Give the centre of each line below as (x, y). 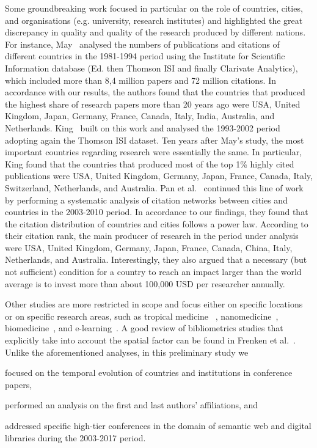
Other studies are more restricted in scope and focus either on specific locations (154, 304)
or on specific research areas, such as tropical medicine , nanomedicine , (142, 316)
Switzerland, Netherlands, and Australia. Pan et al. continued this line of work (154, 187)
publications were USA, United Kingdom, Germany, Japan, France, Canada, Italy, (159, 176)
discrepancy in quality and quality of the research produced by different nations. (155, 32)
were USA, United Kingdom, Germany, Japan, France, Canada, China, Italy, (149, 247)
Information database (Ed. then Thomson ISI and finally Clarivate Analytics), (151, 68)
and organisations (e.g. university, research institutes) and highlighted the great (154, 20)
